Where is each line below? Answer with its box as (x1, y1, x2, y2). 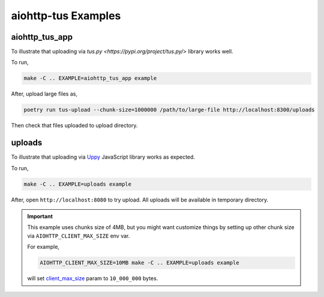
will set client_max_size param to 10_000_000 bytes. (27, 275, 158, 282)
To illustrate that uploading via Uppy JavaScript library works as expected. (11, 153, 195, 161)
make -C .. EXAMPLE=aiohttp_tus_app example (23, 75, 157, 82)
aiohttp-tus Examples (11, 9, 121, 22)
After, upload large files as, (11, 90, 78, 97)
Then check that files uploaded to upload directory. (11, 122, 138, 129)
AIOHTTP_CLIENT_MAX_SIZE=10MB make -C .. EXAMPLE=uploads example (40, 259, 239, 266)
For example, (27, 243, 60, 251)
